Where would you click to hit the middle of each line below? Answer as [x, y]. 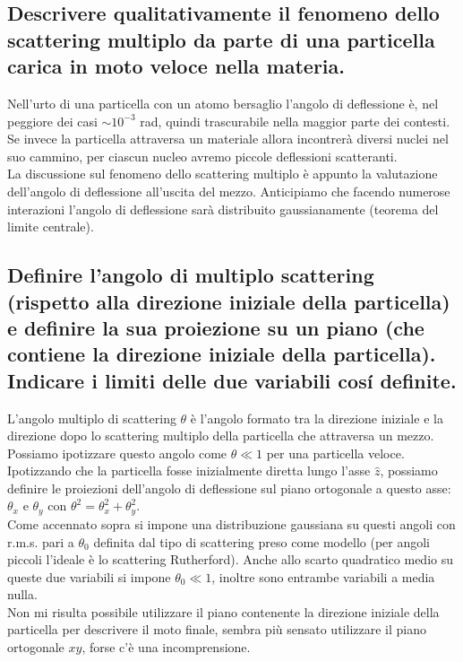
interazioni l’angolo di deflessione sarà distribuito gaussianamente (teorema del [223, 209]
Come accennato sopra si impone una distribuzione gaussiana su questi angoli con [231, 523]
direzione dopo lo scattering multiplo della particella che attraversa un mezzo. [221, 436]
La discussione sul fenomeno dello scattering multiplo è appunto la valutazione [223, 174]
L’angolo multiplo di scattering [92, 418]
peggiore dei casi [52, 121]
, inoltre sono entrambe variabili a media [323, 576]
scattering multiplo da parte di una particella [221, 39]
